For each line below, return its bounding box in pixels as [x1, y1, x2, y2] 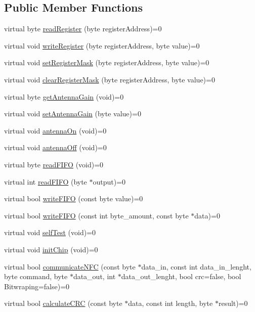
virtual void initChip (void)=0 [4, 244, 98, 254]
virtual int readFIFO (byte [4, 176, 87, 187]
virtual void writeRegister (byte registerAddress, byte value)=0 [4, 40, 200, 51]
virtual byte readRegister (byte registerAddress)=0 [4, 23, 162, 34]
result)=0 [218, 298, 248, 308]
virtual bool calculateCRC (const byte [4, 298, 122, 308]
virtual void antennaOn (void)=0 [4, 125, 107, 136]
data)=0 [194, 210, 220, 220]
